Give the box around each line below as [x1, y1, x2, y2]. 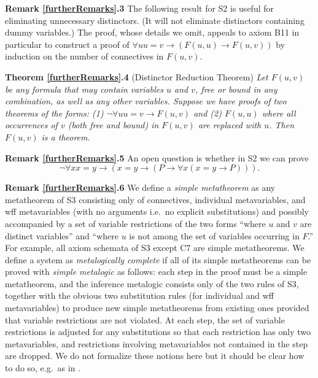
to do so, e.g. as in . [5, 361, 81, 374]
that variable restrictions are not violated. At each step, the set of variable [5, 313, 285, 326]
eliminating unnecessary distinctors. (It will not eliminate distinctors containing [5, 13, 304, 26]
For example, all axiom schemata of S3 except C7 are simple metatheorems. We [5, 241, 304, 254]
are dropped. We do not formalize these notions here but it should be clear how [5, 349, 304, 362]
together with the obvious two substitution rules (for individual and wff [5, 289, 274, 302]
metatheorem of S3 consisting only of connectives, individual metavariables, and [5, 193, 306, 206]
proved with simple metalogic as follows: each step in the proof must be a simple [5, 265, 308, 278]
